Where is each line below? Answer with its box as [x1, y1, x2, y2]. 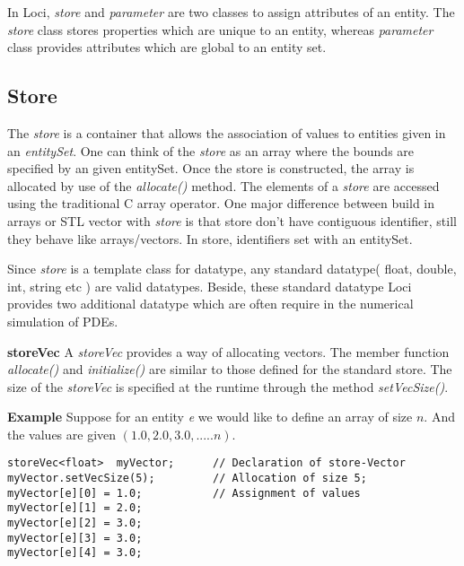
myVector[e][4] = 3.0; [7, 546, 143, 560]
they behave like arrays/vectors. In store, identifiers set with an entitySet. [7, 229, 413, 248]
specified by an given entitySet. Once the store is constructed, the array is [7, 159, 415, 178]
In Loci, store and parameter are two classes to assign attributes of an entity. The [7, 3, 455, 21]
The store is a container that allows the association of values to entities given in [7, 123, 446, 142]
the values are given [7, 424, 117, 443]
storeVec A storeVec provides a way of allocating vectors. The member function [7, 342, 450, 361]
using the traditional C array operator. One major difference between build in [7, 194, 434, 213]
